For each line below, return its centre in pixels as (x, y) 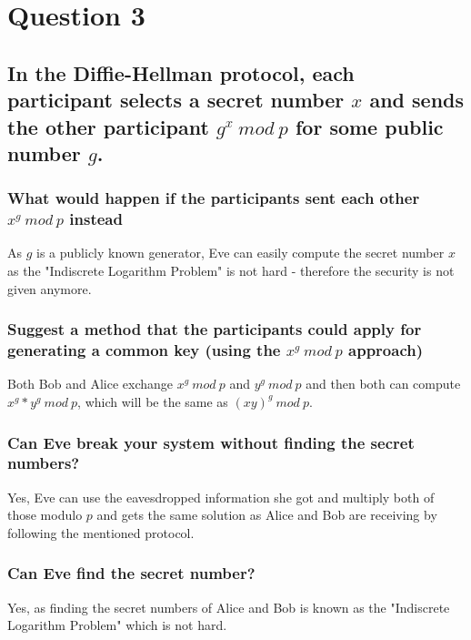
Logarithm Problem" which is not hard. (117, 625)
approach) (386, 350)
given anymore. (50, 288)
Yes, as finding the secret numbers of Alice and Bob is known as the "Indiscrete (229, 607)
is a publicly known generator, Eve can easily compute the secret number (241, 253)
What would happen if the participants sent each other (214, 198)
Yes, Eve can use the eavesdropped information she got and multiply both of (221, 497)
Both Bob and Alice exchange (90, 384)
